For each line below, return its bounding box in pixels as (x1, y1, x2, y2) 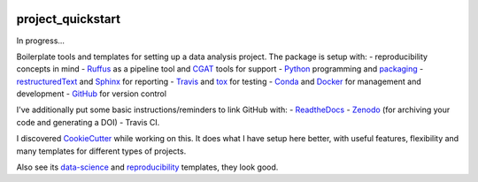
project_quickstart (16, 11, 121, 27)
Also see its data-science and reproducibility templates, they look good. (16, 162, 279, 172)
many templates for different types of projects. (16, 146, 187, 156)
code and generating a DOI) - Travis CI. (16, 117, 160, 127)
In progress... (16, 35, 66, 46)
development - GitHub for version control (16, 88, 167, 99)
